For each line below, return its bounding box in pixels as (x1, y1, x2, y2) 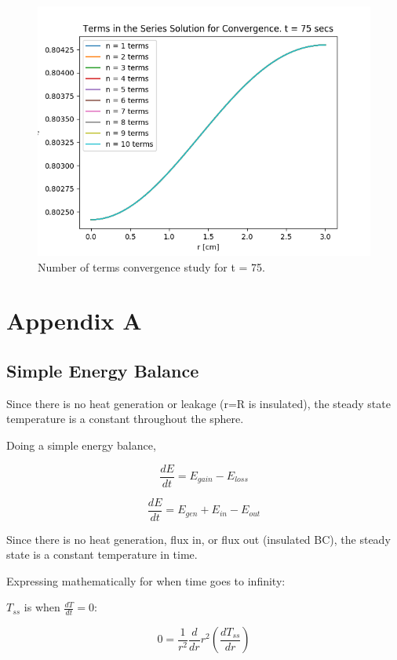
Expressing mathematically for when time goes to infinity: (6, 572, 286, 589)
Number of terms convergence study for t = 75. (38, 258, 266, 275)
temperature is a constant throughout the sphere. (6, 410, 244, 427)
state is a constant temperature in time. (6, 546, 198, 563)
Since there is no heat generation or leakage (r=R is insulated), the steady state (6, 395, 391, 411)
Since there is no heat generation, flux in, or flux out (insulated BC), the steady (6, 531, 391, 547)
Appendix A (6, 304, 142, 337)
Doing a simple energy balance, (6, 436, 156, 453)
